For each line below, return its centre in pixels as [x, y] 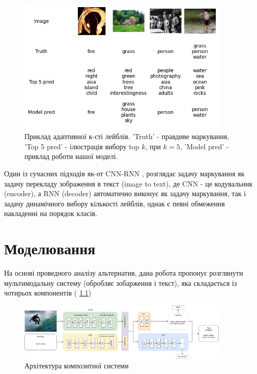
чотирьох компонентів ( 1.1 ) [48, 293]
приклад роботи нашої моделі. [71, 156]
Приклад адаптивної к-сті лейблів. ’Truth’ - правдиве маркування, [127, 136]
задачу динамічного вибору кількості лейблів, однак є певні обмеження [115, 203]
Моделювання [50, 248]
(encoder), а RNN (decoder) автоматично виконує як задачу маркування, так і [125, 193]
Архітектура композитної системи [77, 366]
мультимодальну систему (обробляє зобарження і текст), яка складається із [121, 283]
